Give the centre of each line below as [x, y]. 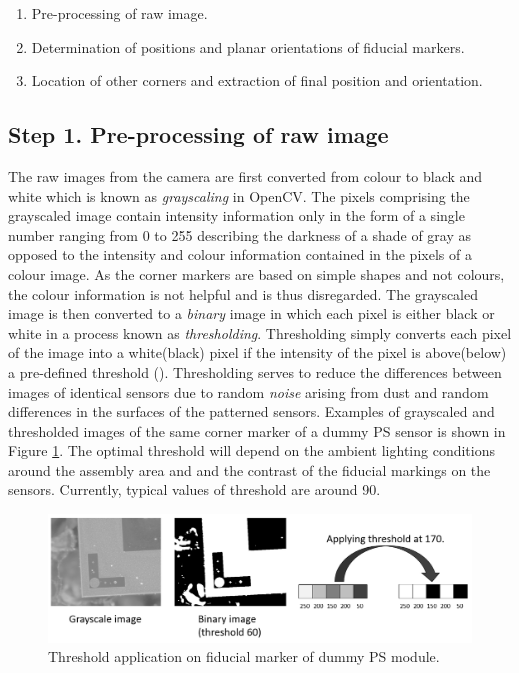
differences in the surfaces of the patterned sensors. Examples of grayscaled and [251, 411]
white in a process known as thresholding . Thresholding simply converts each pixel [260, 332]
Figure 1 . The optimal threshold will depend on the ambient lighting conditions [251, 450]
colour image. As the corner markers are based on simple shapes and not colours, [256, 273]
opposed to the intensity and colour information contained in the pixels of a [240, 254]
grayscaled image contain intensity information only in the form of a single [236, 215]
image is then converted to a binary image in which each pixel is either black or [251, 313]
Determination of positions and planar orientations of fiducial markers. [248, 46]
